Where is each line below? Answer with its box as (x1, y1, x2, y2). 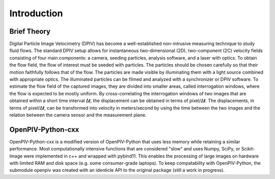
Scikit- (241, 146, 255, 152)
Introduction (9, 8, 63, 19)
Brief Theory (9, 27, 51, 36)
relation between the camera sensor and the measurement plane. (9, 112, 147, 118)
